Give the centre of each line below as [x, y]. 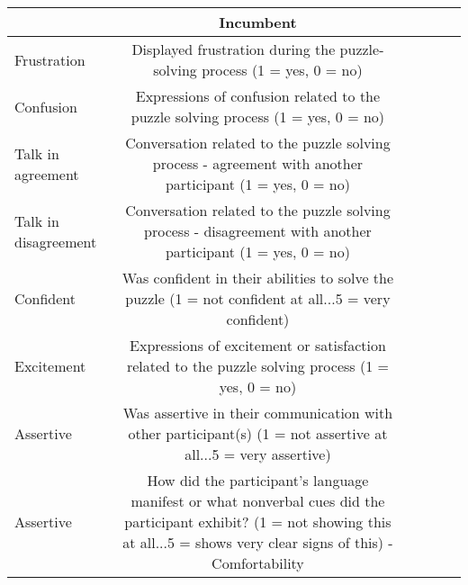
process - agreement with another [258, 163]
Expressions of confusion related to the [258, 96]
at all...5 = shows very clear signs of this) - [258, 542]
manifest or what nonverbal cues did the [258, 501]
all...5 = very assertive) [258, 454]
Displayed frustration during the [234, 49]
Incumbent [258, 22]
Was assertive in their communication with [258, 413]
